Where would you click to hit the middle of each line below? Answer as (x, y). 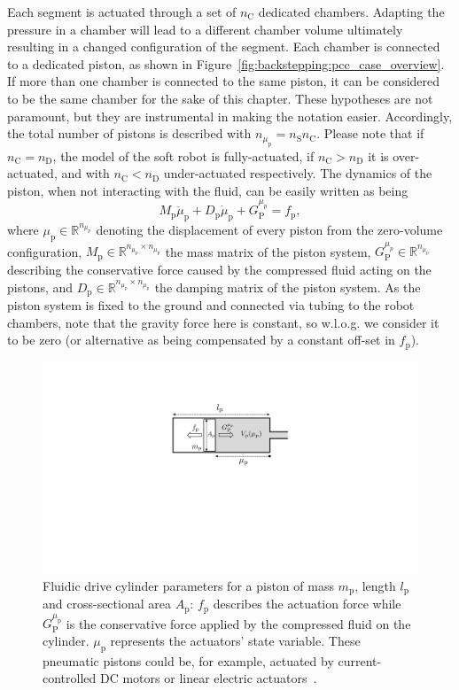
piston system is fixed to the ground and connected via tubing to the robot (211, 304)
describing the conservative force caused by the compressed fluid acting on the (219, 269)
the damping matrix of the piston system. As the (288, 287)
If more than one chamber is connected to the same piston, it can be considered (224, 81)
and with (86, 173)
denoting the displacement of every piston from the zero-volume (269, 229)
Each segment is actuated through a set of (122, 12)
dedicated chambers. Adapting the (351, 12)
